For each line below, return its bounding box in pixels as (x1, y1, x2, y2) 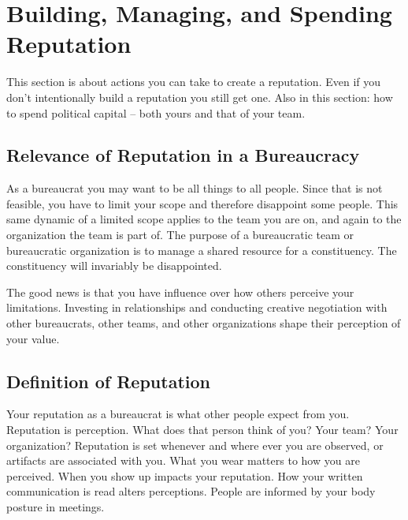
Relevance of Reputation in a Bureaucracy (6, 143, 360, 167)
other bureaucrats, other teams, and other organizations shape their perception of (6, 315, 401, 331)
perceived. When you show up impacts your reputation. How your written (6, 467, 363, 484)
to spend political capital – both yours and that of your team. (6, 104, 306, 121)
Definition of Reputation (6, 368, 210, 393)
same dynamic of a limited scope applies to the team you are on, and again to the (6, 211, 402, 227)
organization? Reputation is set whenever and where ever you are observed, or (6, 436, 384, 453)
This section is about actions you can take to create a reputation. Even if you (6, 73, 381, 90)
